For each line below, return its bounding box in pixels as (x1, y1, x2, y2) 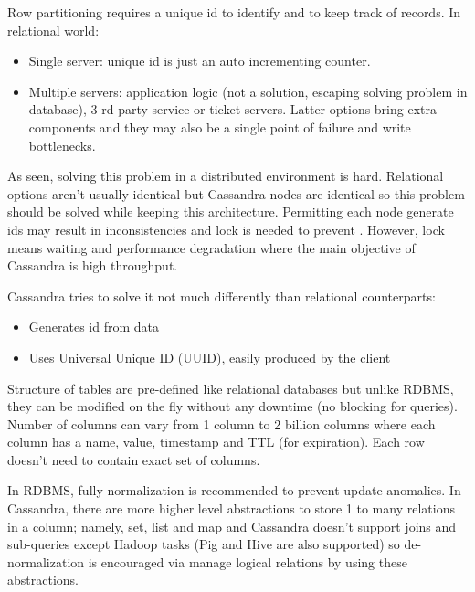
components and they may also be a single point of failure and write (28, 117, 411, 136)
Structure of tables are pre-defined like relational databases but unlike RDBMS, (7, 378, 454, 397)
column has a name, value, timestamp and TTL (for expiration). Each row (7, 432, 425, 451)
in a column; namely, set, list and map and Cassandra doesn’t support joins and (7, 516, 457, 535)
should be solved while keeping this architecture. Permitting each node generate (7, 202, 454, 221)
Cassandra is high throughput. (7, 256, 178, 275)
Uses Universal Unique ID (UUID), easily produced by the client (28, 347, 391, 366)
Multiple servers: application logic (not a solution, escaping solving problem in (28, 81, 468, 100)
